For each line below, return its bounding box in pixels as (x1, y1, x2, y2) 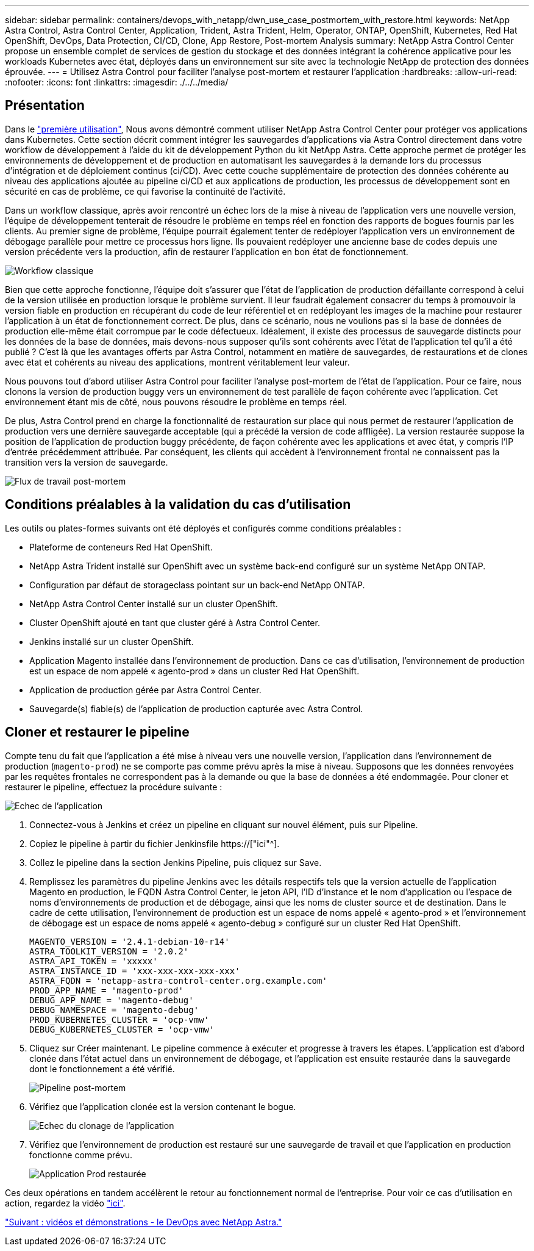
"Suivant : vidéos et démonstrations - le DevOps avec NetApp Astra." (5, 1216, 282, 1227)
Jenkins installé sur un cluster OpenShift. (29, 636, 194, 647)
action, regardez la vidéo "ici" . (5, 1197, 126, 1208)
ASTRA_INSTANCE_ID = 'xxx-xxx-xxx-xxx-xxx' (29, 965, 240, 976)
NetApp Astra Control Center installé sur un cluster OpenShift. (29, 598, 278, 609)
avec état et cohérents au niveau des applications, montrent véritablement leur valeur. (5, 356, 350, 367)
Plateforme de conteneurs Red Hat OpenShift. (29, 541, 213, 552)
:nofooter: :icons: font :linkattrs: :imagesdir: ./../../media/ (5, 77, 229, 87)
